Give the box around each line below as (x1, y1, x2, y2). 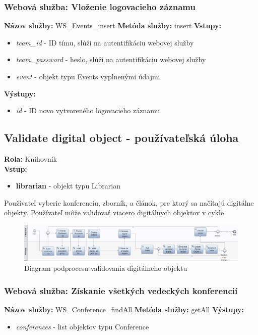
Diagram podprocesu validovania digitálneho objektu (24, 263, 187, 273)
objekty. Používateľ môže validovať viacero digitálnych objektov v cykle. (4, 207, 226, 218)
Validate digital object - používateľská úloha (4, 130, 239, 146)
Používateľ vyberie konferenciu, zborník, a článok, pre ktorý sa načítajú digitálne (4, 197, 254, 208)
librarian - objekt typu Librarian (16, 180, 120, 191)
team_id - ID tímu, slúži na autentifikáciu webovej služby (16, 37, 194, 47)
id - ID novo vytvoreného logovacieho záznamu (16, 105, 160, 116)
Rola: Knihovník (4, 153, 57, 164)
